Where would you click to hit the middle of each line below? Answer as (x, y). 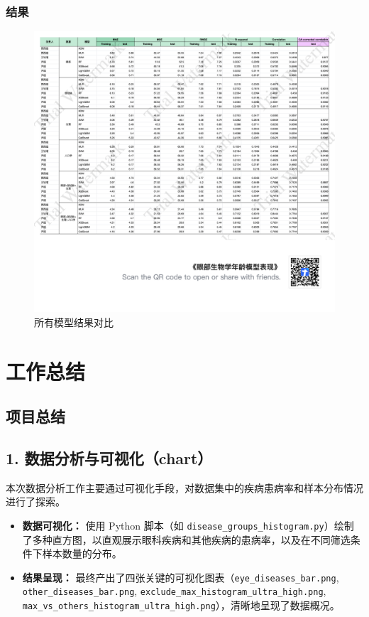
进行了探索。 (35, 501)
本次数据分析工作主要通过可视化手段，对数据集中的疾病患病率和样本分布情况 (184, 487)
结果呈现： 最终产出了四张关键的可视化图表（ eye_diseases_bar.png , (181, 577)
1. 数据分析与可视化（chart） (109, 457)
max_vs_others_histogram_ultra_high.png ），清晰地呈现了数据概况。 (181, 605)
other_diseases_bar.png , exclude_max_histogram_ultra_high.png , (174, 591)
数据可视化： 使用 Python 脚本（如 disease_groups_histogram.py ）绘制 (188, 525)
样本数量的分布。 (82, 553)
